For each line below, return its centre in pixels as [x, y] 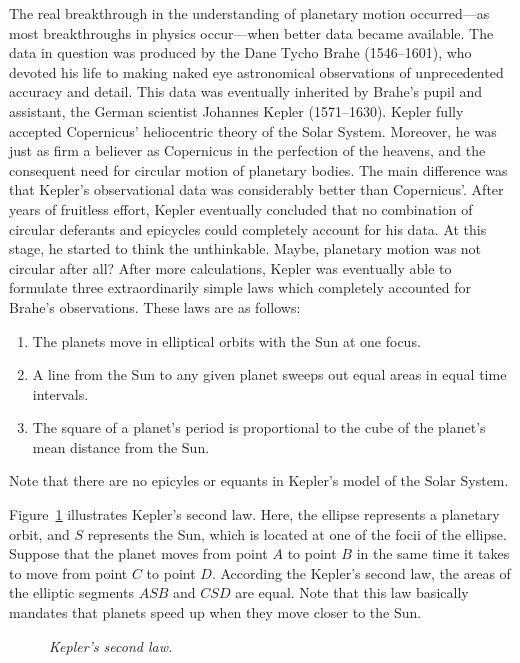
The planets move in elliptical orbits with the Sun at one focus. [226, 340]
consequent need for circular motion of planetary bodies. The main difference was [258, 169]
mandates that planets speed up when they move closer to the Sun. [215, 612]
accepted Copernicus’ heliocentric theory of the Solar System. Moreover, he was [253, 130]
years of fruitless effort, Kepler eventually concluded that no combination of [241, 208]
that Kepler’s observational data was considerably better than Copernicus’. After [256, 189]
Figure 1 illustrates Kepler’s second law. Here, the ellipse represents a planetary [254, 514]
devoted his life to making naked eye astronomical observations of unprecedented [256, 71]
